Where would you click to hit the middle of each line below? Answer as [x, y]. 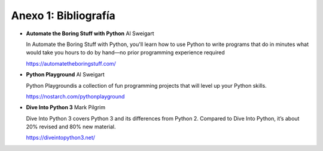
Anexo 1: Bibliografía [63, 16]
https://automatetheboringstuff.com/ [71, 63]
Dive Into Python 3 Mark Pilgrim [66, 107]
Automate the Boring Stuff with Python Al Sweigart [90, 33]
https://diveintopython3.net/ [61, 138]
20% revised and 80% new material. [71, 127]
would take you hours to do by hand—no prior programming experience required [126, 53]
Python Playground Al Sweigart [65, 75]
